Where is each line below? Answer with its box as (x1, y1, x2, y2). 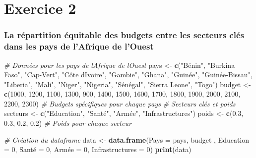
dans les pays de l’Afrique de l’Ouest (4, 40, 154, 53)
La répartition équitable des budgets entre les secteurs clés (4, 29, 244, 41)
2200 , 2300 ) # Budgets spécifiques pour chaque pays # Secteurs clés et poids (4, 98, 236, 108)
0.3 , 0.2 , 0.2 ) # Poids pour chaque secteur (4, 118, 131, 128)
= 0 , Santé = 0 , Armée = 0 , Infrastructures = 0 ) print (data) (4, 144, 192, 155)
